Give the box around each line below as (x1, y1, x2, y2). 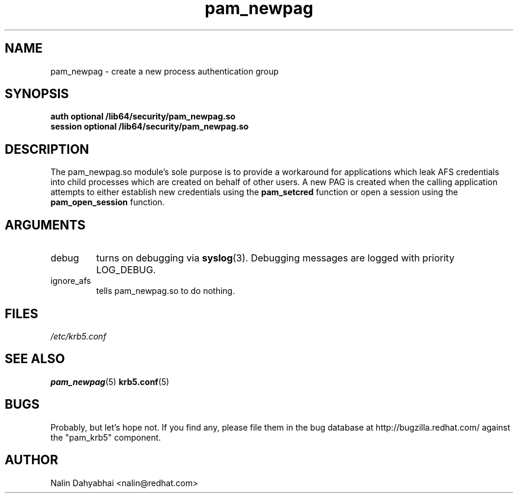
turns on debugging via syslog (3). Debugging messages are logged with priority (96, 252, 455, 264)
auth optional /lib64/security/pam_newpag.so (50, 111, 236, 122)
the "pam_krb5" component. (50, 432, 161, 442)
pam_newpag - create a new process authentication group (50, 66, 279, 76)
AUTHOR (5, 452, 59, 468)
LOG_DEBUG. (96, 264, 156, 276)
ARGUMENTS (5, 217, 86, 232)
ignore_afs (50, 276, 91, 286)
